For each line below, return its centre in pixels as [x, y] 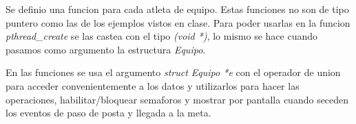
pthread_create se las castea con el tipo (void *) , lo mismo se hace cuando [162, 36]
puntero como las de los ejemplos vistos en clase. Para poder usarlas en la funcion [178, 22]
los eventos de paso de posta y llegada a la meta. [108, 113]
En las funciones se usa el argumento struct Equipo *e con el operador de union [173, 72]
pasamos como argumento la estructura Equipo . [106, 49]
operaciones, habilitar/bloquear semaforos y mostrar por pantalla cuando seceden [177, 99]
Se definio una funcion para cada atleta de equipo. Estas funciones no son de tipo [177, 9]
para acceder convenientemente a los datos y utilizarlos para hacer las [153, 85]
